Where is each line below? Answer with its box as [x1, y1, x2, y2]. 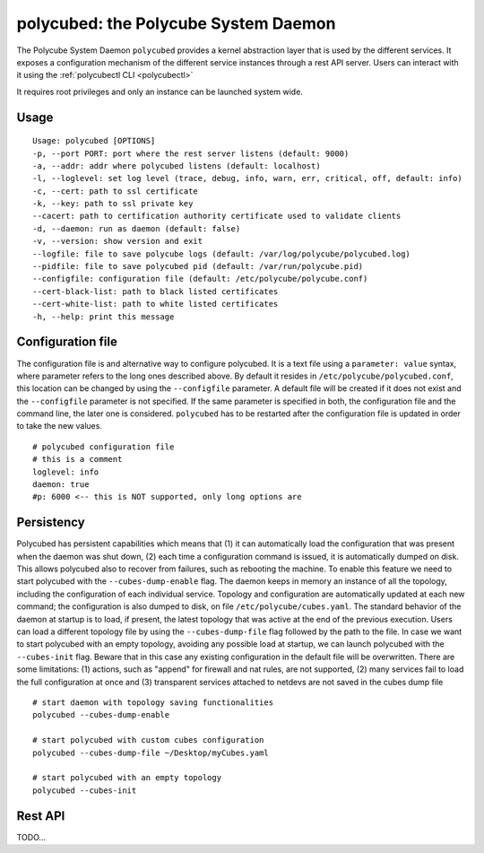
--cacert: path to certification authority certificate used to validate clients [32, 211, 402, 222]
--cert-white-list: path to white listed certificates [32, 299, 279, 309]
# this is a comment [32, 454, 123, 465]
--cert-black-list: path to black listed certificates [32, 286, 279, 296]
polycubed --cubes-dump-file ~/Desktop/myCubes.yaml [32, 747, 269, 758]
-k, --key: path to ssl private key [32, 198, 194, 209]
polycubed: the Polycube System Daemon [16, 13, 336, 33]
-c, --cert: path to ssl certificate [32, 186, 199, 196]
